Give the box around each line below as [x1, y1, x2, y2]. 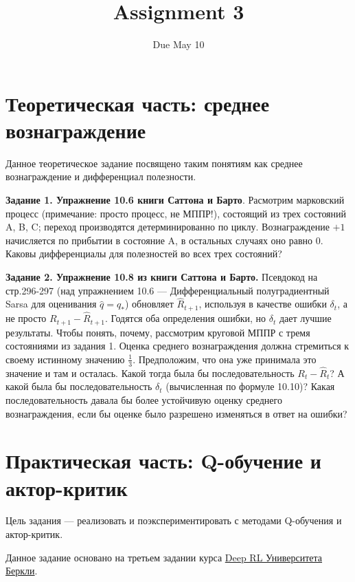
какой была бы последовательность [5, 379, 152, 394]
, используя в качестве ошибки [198, 297, 327, 311]
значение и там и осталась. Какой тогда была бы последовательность [5, 365, 295, 380]
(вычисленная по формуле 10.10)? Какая [165, 379, 335, 394]
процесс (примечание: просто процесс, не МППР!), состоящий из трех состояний [5, 206, 347, 220]
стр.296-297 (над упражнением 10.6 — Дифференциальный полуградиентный [5, 283, 330, 297]
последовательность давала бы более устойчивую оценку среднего [5, 392, 282, 407]
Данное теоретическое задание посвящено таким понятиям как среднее [5, 155, 303, 170]
